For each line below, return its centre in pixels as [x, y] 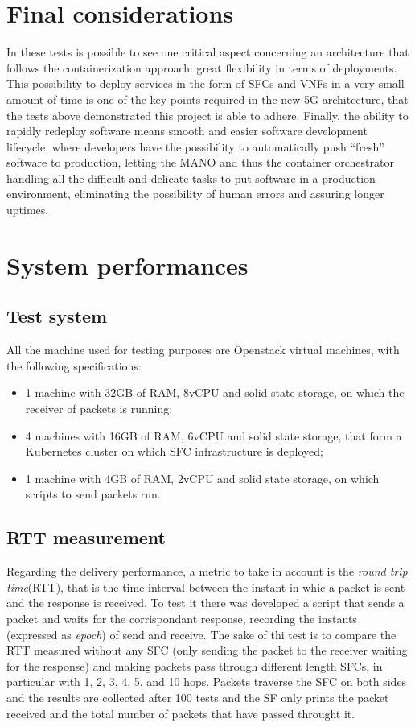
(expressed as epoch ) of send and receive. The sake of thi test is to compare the [201, 634]
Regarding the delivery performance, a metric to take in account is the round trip [207, 571]
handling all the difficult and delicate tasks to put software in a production [191, 178]
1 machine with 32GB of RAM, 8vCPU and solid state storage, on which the [215, 392]
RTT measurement [86, 537]
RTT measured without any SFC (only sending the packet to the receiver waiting [207, 650]
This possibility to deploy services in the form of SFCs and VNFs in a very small [205, 83]
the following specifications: [74, 365]
